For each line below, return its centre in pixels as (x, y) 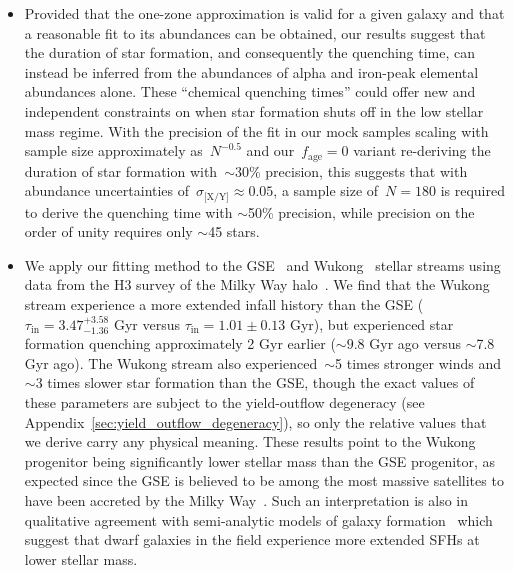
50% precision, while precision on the (361, 211)
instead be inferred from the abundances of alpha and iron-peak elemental (251, 71)
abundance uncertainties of (107, 190)
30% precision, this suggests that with (351, 170)
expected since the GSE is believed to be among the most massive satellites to (264, 480)
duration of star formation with (121, 170)
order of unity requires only (108, 231)
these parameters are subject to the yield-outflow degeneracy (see (224, 402)
